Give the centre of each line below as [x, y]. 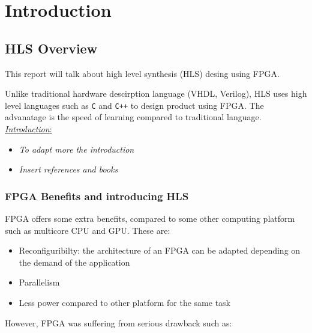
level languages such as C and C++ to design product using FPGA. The [134, 105]
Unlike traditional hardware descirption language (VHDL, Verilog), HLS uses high [156, 93]
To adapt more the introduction [76, 149]
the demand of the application [74, 262]
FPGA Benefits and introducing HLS [97, 196]
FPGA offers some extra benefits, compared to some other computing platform [150, 218]
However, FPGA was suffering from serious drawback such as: [118, 322]
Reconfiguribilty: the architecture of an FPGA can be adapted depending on [160, 250]
